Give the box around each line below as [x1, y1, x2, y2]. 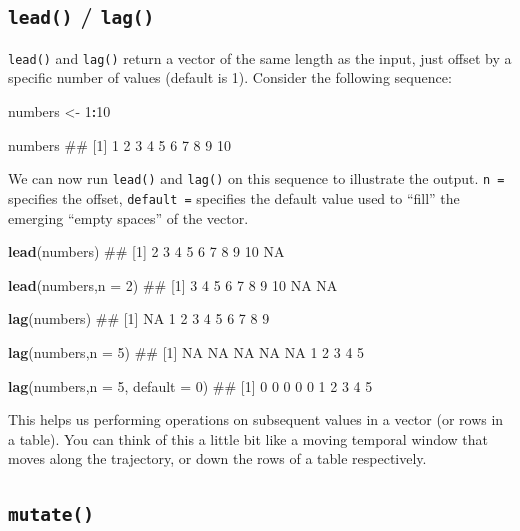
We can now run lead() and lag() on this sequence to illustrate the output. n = [8, 168, 505, 189]
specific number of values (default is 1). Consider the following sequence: [8, 67, 452, 88]
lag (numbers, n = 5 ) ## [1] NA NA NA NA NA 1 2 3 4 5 [8, 341, 365, 362]
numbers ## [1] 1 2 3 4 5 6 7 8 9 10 [8, 134, 231, 155]
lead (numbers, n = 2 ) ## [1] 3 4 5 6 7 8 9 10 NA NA [8, 274, 338, 295]
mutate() [8, 504, 94, 526]
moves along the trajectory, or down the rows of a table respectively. [8, 448, 427, 469]
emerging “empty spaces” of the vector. [8, 207, 249, 228]
